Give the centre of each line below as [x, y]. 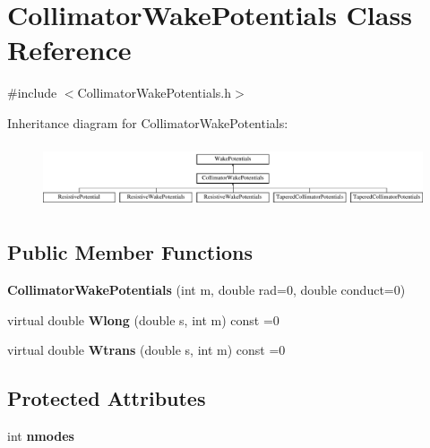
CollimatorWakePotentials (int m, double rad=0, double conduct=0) [206, 290]
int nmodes [41, 436]
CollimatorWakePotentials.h [155, 93]
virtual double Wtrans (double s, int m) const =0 [146, 350]
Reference [69, 50]
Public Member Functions [130, 252]
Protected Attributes [107, 398]
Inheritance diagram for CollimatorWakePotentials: [148, 122]
